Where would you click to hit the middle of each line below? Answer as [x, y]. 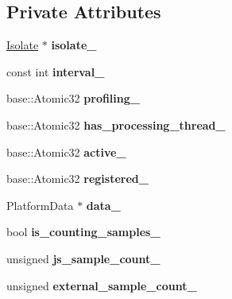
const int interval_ [56, 71]
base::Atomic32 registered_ [77, 179]
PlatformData [40, 205]
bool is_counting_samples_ [83, 232]
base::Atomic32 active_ [66, 151]
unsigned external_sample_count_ [102, 285]
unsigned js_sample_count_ [83, 258]
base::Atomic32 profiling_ [73, 98]
